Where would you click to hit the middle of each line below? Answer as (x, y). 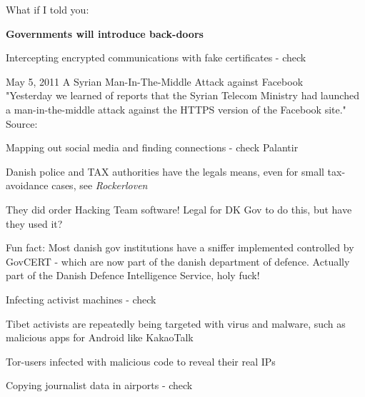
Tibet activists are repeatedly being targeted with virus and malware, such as (176, 323)
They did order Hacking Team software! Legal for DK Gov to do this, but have (179, 209)
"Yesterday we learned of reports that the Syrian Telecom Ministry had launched (182, 95)
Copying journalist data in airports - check (99, 385)
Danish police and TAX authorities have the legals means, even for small (165, 171)
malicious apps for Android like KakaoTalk (100, 337)
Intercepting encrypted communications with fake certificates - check (156, 57)
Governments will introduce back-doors (105, 33)
